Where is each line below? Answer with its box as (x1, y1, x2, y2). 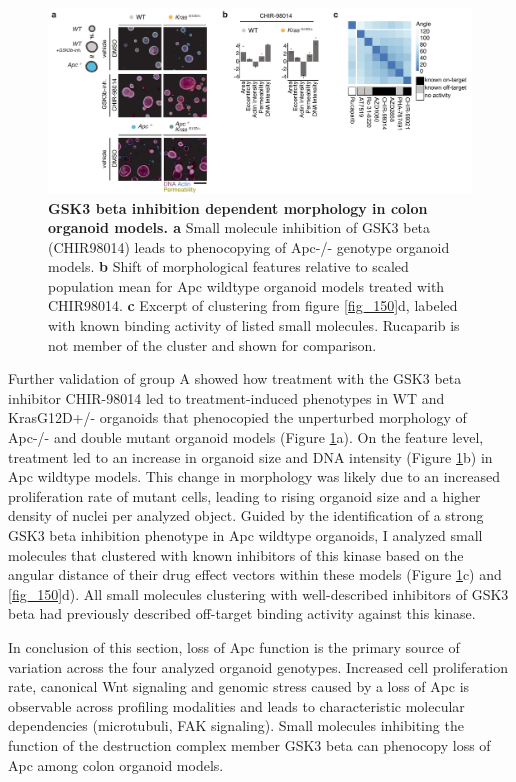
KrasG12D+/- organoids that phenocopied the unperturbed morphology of (8, 407, 467, 428)
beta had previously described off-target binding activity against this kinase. (8, 603, 476, 624)
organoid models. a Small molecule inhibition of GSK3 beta (48, 217, 431, 238)
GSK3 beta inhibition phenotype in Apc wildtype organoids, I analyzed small (8, 525, 483, 545)
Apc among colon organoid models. (8, 754, 224, 775)
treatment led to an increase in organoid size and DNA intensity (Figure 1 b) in (8, 446, 493, 467)
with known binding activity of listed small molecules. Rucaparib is (48, 315, 460, 336)
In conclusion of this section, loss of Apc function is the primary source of (8, 636, 460, 657)
